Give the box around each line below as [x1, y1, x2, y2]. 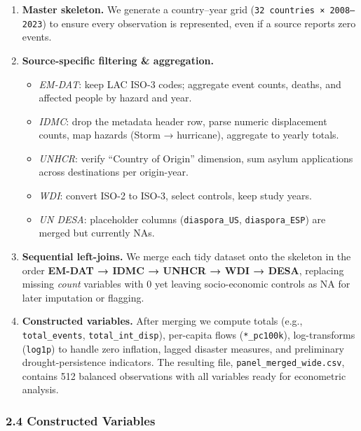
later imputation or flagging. [22, 290, 144, 304]
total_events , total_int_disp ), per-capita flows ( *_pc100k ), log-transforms [22, 327, 355, 341]
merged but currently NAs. [39, 225, 155, 240]
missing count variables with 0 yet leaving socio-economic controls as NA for [22, 276, 350, 291]
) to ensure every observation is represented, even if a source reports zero [42, 15, 356, 30]
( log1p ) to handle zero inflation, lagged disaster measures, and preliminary [22, 341, 344, 355]
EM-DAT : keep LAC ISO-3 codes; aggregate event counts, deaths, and [39, 76, 341, 91]
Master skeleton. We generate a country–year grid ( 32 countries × [22, 2, 325, 16]
